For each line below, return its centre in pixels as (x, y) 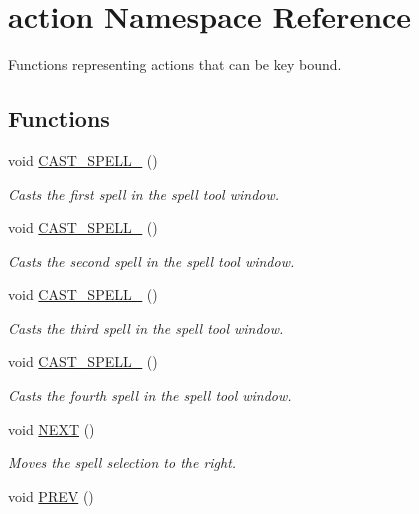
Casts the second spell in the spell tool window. (151, 260)
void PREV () (51, 495)
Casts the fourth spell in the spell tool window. (150, 395)
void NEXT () (51, 428)
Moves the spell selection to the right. (122, 462)
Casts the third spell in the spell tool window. (146, 327)
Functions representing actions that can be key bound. (175, 64)
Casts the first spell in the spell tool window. (144, 193)
